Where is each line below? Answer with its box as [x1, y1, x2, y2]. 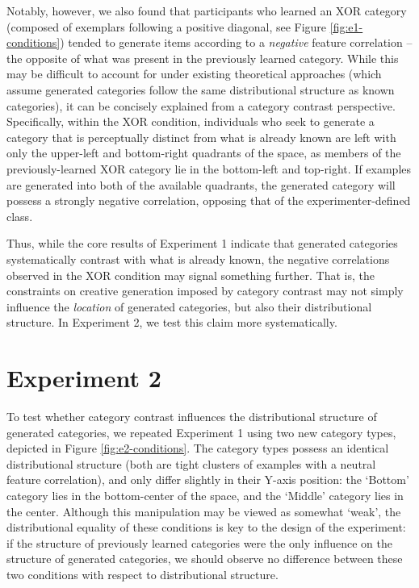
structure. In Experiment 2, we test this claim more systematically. [6, 314, 337, 331]
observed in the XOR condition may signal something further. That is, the [6, 266, 375, 283]
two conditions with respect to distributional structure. [6, 565, 279, 582]
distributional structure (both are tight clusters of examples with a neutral [6, 455, 376, 472]
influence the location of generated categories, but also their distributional [6, 298, 372, 315]
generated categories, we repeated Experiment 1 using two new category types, [6, 423, 396, 440]
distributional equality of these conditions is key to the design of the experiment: [6, 519, 406, 536]
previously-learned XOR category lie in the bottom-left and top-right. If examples [6, 160, 412, 177]
